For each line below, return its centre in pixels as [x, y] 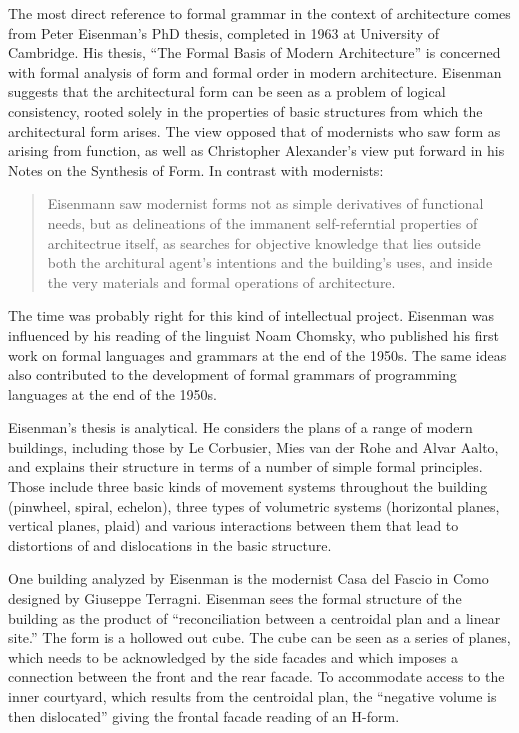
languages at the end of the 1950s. [112, 393]
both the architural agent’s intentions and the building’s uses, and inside [270, 262]
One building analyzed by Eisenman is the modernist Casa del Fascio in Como [248, 578]
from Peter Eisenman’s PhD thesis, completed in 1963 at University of [223, 32]
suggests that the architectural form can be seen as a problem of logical [227, 91]
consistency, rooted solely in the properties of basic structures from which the [245, 110]
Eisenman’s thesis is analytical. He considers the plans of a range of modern [240, 427]
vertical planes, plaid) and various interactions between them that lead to [233, 525]
